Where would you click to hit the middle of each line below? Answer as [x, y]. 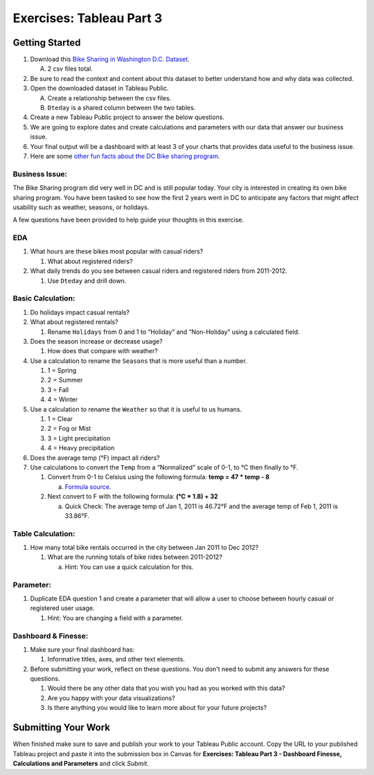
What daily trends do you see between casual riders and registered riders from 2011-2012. [159, 271]
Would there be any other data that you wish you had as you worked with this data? [166, 688]
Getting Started [47, 43]
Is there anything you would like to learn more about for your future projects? [157, 708]
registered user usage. [62, 608]
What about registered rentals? [74, 322]
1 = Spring [62, 371]
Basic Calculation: [44, 299]
